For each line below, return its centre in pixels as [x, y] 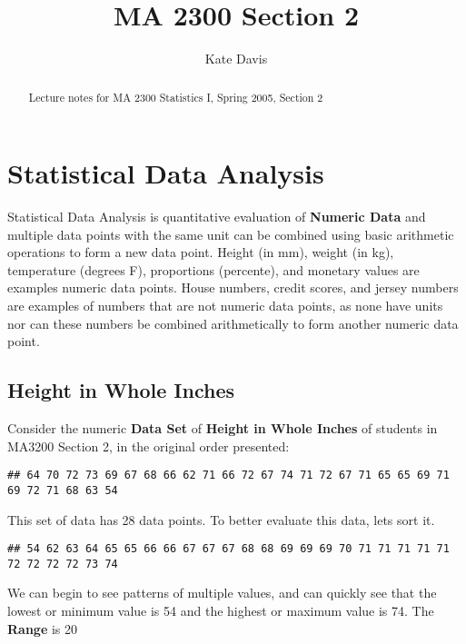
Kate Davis [236, 59]
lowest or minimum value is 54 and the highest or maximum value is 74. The [221, 611]
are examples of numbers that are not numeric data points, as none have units [225, 306]
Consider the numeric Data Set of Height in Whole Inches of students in [223, 428]
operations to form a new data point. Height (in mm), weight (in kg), [201, 252]
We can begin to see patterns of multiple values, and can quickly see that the [222, 593]
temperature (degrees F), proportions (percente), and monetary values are [213, 269]
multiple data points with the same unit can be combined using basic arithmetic [231, 234]
